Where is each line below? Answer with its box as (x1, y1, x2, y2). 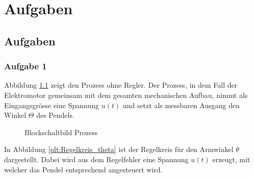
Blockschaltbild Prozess (24, 126, 98, 137)
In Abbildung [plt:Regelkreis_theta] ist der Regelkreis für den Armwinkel (4, 144, 234, 155)
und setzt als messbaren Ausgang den (122, 99, 240, 110)
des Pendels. (36, 110, 74, 120)
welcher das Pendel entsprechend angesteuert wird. (4, 164, 163, 174)
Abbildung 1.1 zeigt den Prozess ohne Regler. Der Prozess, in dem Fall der (4, 80, 238, 90)
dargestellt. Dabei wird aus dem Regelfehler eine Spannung (4, 154, 189, 164)
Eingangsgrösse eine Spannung (4, 99, 99, 110)
